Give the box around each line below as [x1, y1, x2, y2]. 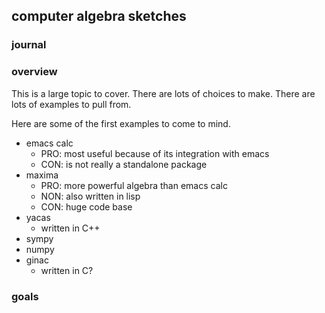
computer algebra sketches [11, 8, 187, 25]
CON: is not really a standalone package [40, 158, 208, 170]
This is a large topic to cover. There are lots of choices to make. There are [11, 87, 316, 99]
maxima [25, 169, 59, 181]
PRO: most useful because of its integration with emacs [40, 147, 270, 159]
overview [11, 65, 58, 79]
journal [11, 38, 47, 52]
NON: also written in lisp [40, 190, 141, 202]
